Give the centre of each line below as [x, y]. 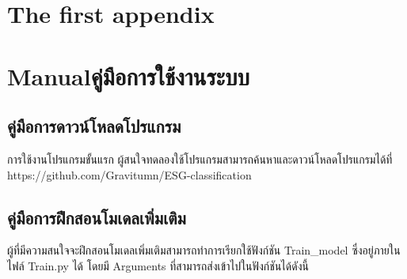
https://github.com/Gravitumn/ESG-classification [129, 174]
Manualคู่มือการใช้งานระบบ [129, 75]
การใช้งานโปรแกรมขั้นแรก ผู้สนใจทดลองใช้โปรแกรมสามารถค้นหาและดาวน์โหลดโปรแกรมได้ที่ [200, 158]
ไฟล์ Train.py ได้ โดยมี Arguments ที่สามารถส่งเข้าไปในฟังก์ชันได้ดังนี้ [158, 265]
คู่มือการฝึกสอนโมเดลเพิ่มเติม [97, 217]
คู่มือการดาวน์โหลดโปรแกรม [94, 126]
